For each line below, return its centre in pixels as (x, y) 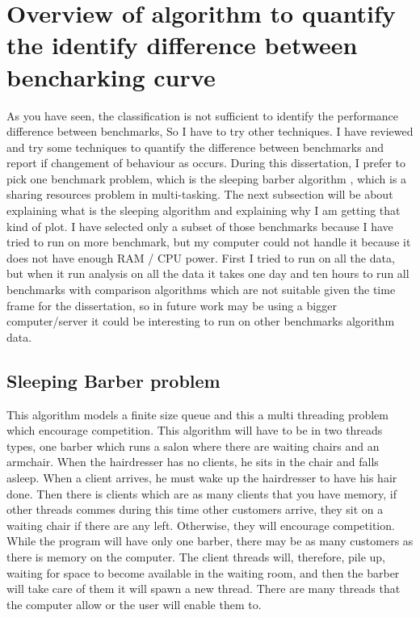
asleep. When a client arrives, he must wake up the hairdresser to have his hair (202, 477)
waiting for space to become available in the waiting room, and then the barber (203, 572)
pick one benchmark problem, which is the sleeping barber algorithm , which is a (207, 178)
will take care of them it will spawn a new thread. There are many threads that (204, 589)
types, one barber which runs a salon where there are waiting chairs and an (193, 446)
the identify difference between (182, 45)
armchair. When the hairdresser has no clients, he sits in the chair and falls (193, 462)
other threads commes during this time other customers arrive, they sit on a (195, 509)
